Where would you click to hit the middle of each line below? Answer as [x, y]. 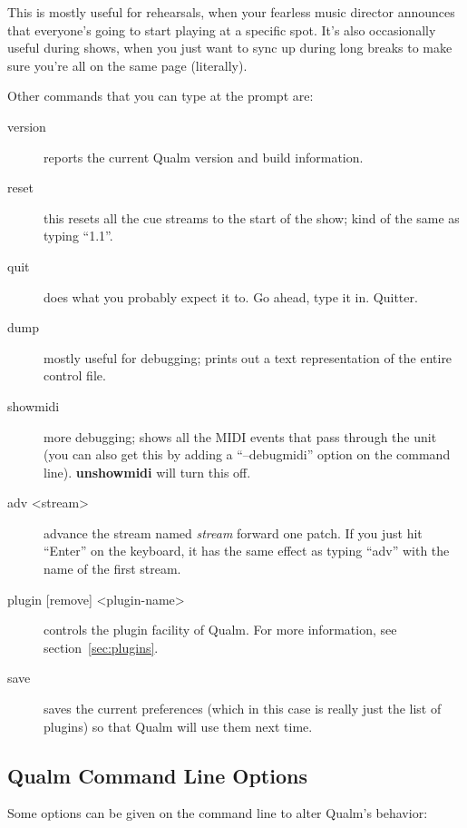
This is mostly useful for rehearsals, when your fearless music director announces [231, 12]
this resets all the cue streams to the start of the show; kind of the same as [252, 217]
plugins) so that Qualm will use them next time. [178, 726]
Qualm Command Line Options [157, 775]
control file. [75, 375]
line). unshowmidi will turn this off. [147, 472]
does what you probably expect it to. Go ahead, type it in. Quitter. [231, 296]
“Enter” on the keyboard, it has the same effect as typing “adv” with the [247, 551]
